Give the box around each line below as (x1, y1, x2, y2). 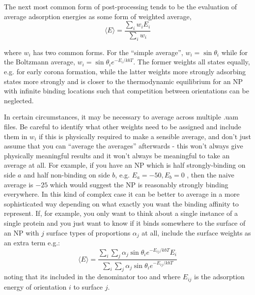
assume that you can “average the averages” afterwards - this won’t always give (4, 141, 243, 151)
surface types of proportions (46, 227, 131, 237)
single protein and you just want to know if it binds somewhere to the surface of (4, 217, 246, 228)
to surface (73, 281, 103, 292)
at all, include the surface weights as (142, 227, 251, 237)
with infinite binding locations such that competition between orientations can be (4, 86, 249, 96)
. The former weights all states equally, (133, 57, 250, 67)
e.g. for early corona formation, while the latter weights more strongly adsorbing (4, 66, 246, 76)
